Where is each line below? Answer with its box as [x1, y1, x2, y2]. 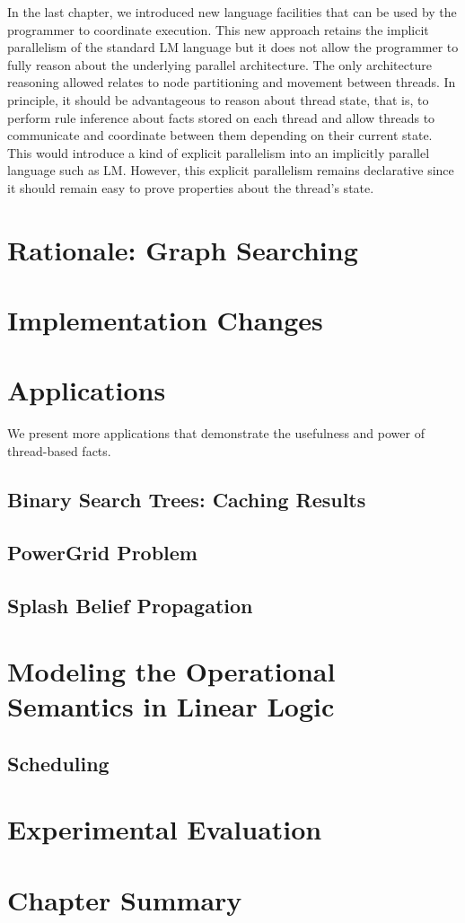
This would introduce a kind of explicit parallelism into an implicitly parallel [7, 143, 430, 162]
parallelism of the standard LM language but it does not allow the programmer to [7, 38, 459, 57]
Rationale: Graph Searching [7, 231, 358, 268]
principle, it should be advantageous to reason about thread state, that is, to [7, 90, 429, 109]
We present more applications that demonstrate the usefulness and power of [7, 424, 425, 443]
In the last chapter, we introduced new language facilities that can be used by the [7, 3, 457, 21]
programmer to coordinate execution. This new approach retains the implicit [7, 20, 429, 39]
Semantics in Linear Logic [7, 688, 335, 725]
